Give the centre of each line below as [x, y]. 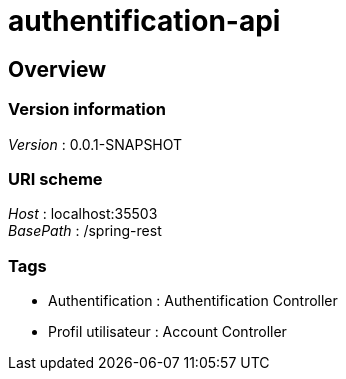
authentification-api [144, 21]
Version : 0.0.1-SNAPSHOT [95, 144]
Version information [87, 109]
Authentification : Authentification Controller [193, 301]
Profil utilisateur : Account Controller [167, 332]
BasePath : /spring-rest [85, 231]
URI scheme [55, 178]
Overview [57, 69]
